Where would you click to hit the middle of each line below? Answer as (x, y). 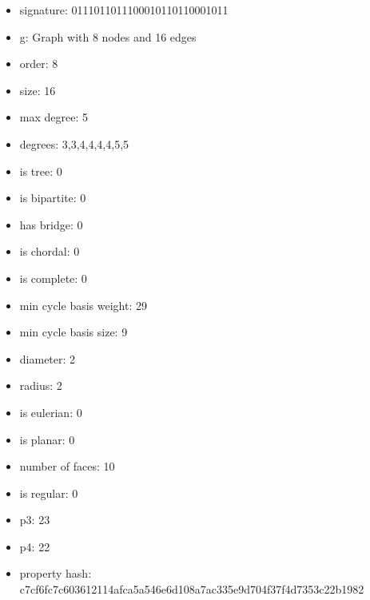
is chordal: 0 (50, 251)
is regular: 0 (49, 493)
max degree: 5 (54, 117)
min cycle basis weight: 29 (83, 305)
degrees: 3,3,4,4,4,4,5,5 (74, 143)
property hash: (56, 573)
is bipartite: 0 (53, 198)
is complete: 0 (53, 278)
